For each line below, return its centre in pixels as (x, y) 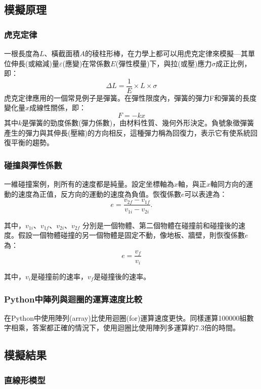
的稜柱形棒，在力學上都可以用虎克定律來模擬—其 (167, 53)
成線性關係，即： (58, 107)
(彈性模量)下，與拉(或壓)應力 (164, 63)
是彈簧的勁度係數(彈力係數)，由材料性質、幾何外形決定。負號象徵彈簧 (138, 123)
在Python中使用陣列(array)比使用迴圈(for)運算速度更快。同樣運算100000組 (125, 317)
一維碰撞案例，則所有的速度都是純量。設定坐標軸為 (89, 184)
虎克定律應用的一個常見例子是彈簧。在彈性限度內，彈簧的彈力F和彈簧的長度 (130, 97)
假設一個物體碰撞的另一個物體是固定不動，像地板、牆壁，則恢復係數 (131, 235)
